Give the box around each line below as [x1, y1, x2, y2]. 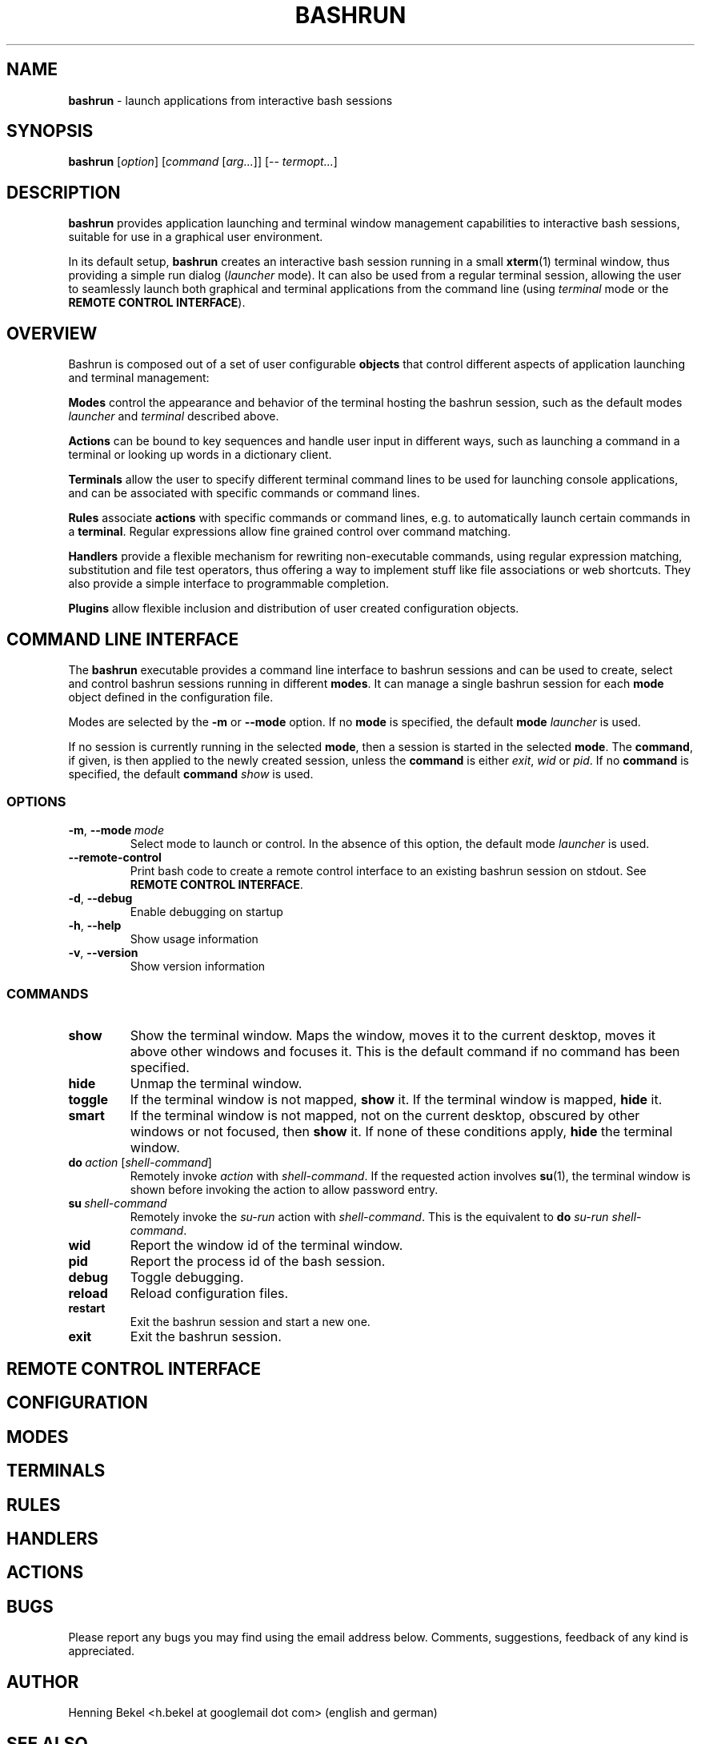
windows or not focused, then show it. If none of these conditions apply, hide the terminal [130, 1123, 673, 1140]
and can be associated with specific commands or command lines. [68, 486, 420, 500]
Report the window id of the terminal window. [130, 1237, 403, 1254]
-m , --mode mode [68, 822, 164, 837]
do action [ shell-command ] [68, 1155, 212, 1170]
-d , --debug [68, 890, 133, 905]
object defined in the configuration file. [68, 689, 274, 704]
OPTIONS [6, 794, 66, 810]
